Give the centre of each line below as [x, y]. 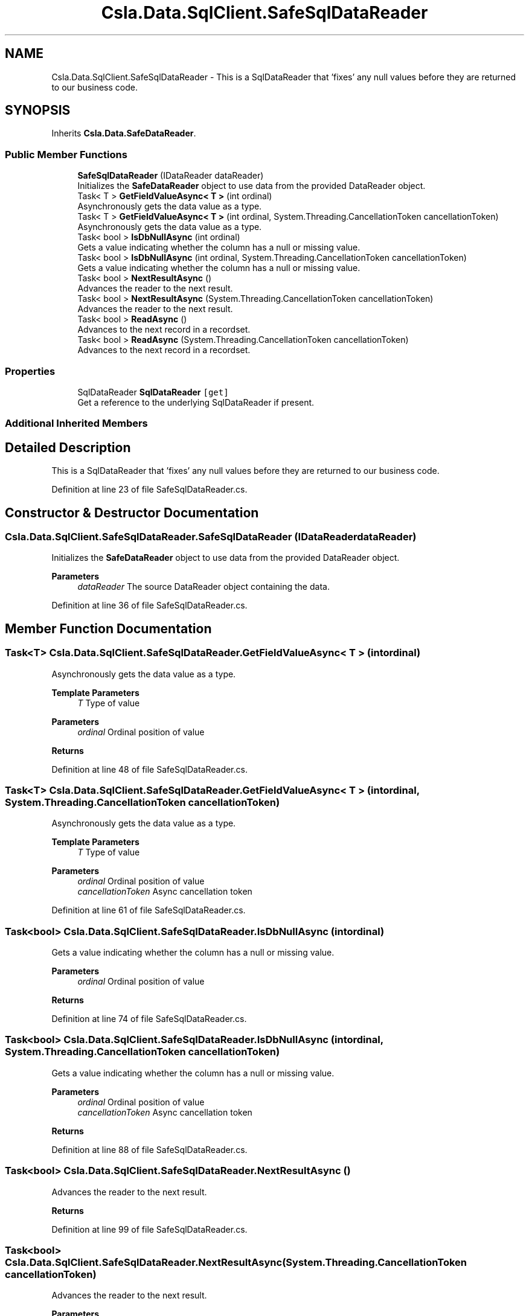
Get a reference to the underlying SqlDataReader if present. [196, 402]
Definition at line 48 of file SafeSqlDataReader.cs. [149, 769]
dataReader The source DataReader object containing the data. [204, 587]
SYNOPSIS [38, 110]
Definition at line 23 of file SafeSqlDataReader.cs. [149, 490]
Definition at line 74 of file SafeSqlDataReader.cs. [149, 1019]
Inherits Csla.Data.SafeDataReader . [124, 133]
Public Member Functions [66, 154]
